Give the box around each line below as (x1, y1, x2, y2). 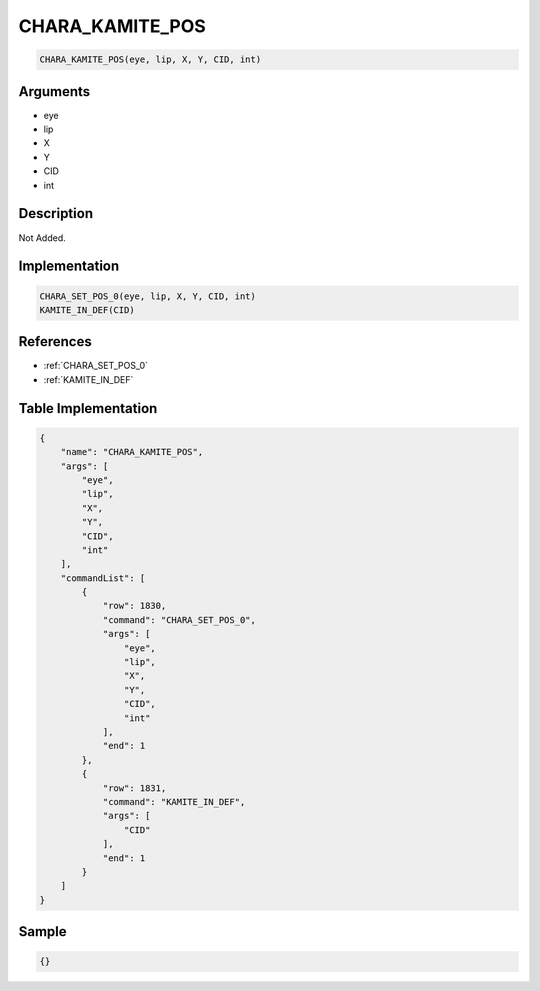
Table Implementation (18, 400, 158, 417)
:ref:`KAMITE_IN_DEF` (43, 373, 134, 385)
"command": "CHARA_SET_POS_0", (102, 614, 257, 625)
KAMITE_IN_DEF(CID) (39, 304, 135, 315)
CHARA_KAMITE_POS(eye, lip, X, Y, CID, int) (39, 54, 262, 65)
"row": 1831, (102, 782, 167, 794)
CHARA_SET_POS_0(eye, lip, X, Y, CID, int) (39, 290, 257, 302)
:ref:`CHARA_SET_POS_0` (43, 360, 149, 372)
